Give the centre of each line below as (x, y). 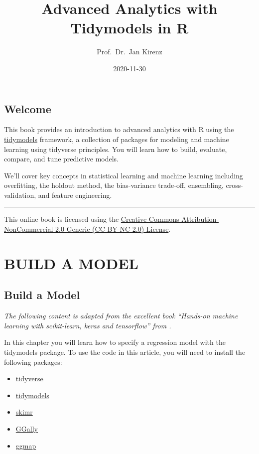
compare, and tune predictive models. (61, 159)
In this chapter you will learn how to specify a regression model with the (115, 342)
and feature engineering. (75, 195)
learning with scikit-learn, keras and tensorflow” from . (88, 325)
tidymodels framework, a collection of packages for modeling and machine (117, 139)
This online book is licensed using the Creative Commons (92, 219)
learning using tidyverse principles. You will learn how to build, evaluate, (116, 149)
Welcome (28, 108)
